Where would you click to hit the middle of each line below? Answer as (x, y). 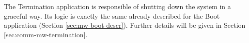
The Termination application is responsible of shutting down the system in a (117, 6)
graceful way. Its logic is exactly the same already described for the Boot (112, 16)
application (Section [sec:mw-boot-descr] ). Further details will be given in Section (125, 25)
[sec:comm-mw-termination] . (46, 34)
